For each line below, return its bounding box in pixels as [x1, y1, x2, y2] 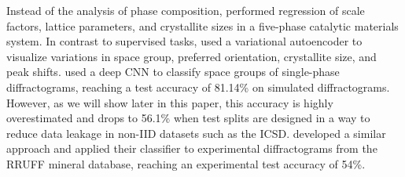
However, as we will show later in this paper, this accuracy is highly [6, 94, 333, 110]
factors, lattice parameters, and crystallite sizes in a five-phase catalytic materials [6, 17, 399, 34]
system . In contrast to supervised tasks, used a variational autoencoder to [6, 33, 363, 49]
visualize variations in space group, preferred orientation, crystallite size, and [6, 48, 377, 64]
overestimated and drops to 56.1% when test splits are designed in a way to [6, 110, 370, 126]
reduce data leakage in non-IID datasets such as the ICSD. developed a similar [6, 125, 386, 141]
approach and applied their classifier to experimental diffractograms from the [6, 140, 377, 157]
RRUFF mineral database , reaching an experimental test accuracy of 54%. [6, 155, 366, 172]
